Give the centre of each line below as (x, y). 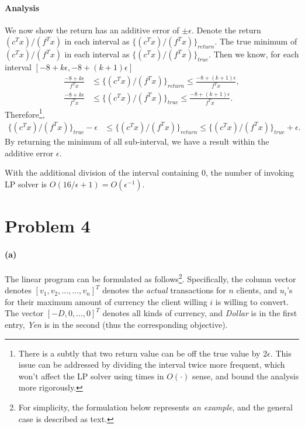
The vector (24, 313)
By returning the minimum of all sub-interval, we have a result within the (137, 141)
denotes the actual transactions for (164, 290)
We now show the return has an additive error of (92, 30)
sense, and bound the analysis (245, 376)
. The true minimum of (256, 41)
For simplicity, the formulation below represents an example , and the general (155, 407)
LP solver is (26, 184)
